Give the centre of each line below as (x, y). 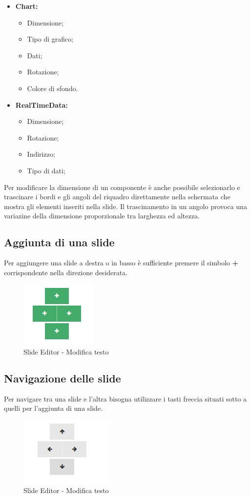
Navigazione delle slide (63, 378)
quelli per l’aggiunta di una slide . (53, 408)
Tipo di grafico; (50, 39)
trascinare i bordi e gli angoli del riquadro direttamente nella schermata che (117, 197)
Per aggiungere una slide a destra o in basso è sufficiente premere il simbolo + (121, 263)
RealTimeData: (42, 105)
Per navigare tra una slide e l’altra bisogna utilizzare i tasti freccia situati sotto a (125, 398)
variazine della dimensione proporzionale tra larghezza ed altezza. (102, 216)
